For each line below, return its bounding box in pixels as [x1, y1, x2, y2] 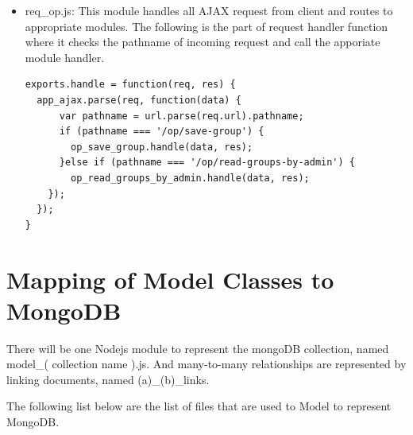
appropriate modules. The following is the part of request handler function [25, 17, 388, 34]
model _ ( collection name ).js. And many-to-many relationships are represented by [6, 355, 407, 372]
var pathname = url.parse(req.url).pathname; [59, 110, 304, 122]
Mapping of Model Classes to [6, 262, 334, 295]
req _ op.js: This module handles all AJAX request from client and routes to [25, 2, 393, 18]
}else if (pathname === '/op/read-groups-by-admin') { [59, 157, 356, 169]
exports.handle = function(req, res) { [25, 79, 236, 91]
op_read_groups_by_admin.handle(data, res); [71, 172, 310, 184]
